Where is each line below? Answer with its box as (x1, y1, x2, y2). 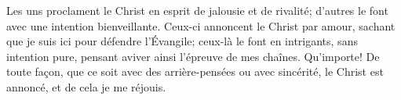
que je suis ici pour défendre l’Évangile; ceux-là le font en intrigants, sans (6, 33, 358, 49)
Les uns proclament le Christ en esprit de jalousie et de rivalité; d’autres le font (6, 2, 388, 18)
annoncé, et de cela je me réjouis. (6, 78, 166, 95)
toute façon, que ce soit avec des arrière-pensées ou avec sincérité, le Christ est (6, 63, 384, 80)
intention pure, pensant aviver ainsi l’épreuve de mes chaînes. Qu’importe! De (6, 48, 380, 64)
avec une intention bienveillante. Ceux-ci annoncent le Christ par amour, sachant (6, 17, 396, 34)
